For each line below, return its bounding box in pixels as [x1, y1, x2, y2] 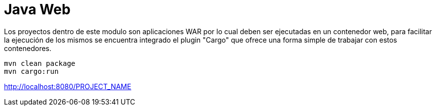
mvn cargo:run [4, 67, 59, 75]
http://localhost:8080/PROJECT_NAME [4, 82, 131, 91]
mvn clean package [4, 59, 76, 67]
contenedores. [4, 44, 52, 53]
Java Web [4, 1, 71, 18]
